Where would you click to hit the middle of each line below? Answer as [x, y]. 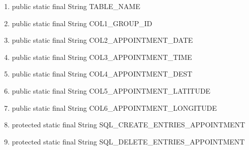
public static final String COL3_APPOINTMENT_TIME [102, 57]
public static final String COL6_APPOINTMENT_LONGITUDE [114, 107]
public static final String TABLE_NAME [76, 6]
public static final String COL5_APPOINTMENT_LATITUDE [111, 90]
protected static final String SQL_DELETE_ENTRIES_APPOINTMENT [128, 141]
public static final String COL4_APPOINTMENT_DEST [102, 74]
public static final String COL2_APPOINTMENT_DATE [102, 40]
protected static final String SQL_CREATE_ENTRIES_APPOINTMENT [129, 125]
